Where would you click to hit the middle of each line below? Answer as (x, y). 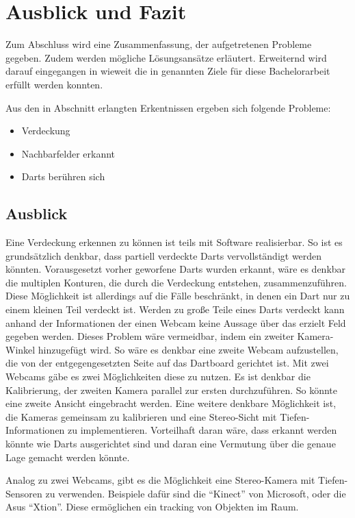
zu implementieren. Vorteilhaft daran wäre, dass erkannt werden (202, 430)
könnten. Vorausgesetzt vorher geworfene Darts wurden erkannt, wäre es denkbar (176, 269)
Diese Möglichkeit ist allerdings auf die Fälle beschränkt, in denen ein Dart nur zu (178, 296)
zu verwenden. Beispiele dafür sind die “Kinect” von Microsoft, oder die (196, 493)
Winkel (21, 349)
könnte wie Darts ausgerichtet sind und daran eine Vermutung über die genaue (171, 443)
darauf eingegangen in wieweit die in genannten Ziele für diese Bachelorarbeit (168, 71)
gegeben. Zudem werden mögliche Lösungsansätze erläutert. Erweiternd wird (166, 57)
